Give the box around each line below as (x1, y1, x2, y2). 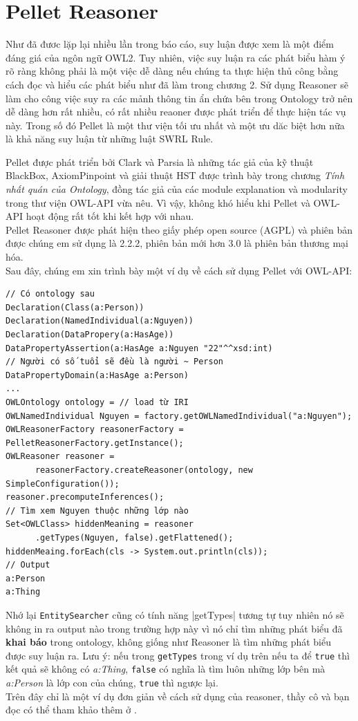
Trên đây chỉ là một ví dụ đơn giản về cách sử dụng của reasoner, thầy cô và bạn (6, 689, 350, 703)
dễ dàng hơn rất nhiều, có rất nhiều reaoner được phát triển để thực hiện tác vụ (6, 104, 346, 119)
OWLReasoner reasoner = (6, 451, 115, 462)
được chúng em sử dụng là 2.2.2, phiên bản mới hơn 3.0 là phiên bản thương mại (6, 236, 348, 250)
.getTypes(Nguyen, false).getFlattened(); (35, 532, 234, 543)
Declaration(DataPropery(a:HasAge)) (6, 330, 174, 339)
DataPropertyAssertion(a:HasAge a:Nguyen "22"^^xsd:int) (6, 343, 273, 353)
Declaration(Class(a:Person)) (6, 302, 144, 312)
